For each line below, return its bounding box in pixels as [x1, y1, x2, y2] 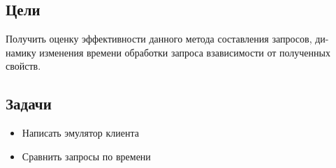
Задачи [6, 93, 52, 114]
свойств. [6, 59, 41, 73]
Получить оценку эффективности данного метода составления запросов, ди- [6, 31, 329, 46]
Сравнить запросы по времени [22, 148, 151, 163]
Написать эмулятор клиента [22, 125, 139, 140]
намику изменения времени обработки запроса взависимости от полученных [6, 45, 330, 59]
